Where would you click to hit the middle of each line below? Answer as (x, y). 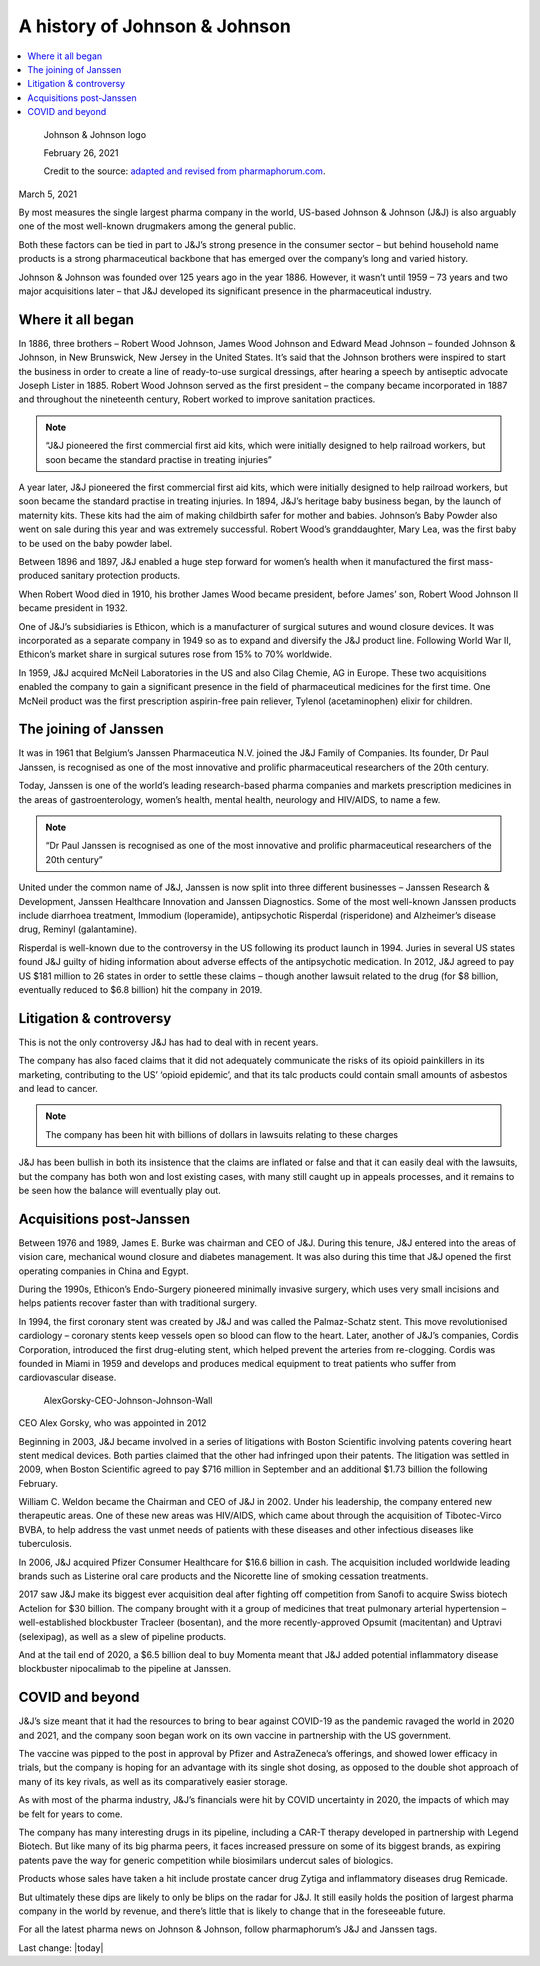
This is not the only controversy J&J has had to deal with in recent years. (168, 1042)
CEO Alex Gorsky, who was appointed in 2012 (112, 1423)
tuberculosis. (45, 1544)
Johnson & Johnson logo (95, 134)
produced (38, 576)
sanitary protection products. (120, 576)
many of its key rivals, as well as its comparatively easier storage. (153, 1781)
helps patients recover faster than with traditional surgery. (138, 1303)
